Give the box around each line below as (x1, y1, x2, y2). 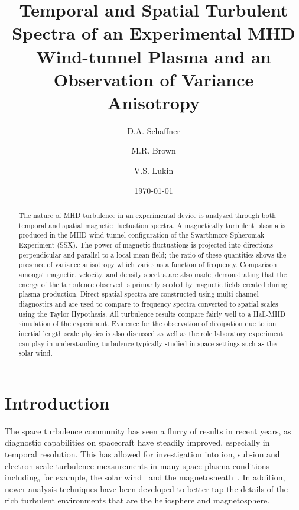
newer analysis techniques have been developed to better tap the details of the (5, 482, 288, 495)
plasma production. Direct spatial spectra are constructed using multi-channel (18, 289, 259, 299)
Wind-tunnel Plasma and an (36, 44, 271, 68)
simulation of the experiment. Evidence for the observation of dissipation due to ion (18, 319, 277, 329)
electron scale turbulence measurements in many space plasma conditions (5, 459, 270, 472)
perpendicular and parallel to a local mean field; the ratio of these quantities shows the (18, 249, 287, 259)
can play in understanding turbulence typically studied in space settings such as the (18, 338, 277, 348)
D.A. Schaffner (127, 124, 180, 137)
